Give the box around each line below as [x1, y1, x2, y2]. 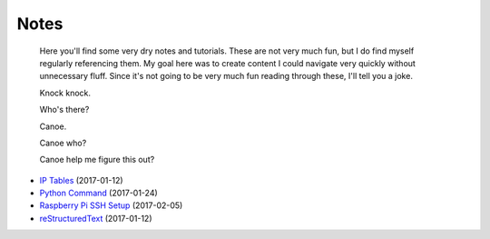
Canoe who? [39, 137, 87, 148]
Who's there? [39, 105, 90, 115]
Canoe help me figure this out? [39, 154, 155, 165]
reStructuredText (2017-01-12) [39, 213, 153, 224]
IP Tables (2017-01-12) [39, 174, 123, 185]
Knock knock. [39, 87, 91, 98]
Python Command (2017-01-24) [39, 187, 158, 199]
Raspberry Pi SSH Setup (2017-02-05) [39, 200, 183, 211]
